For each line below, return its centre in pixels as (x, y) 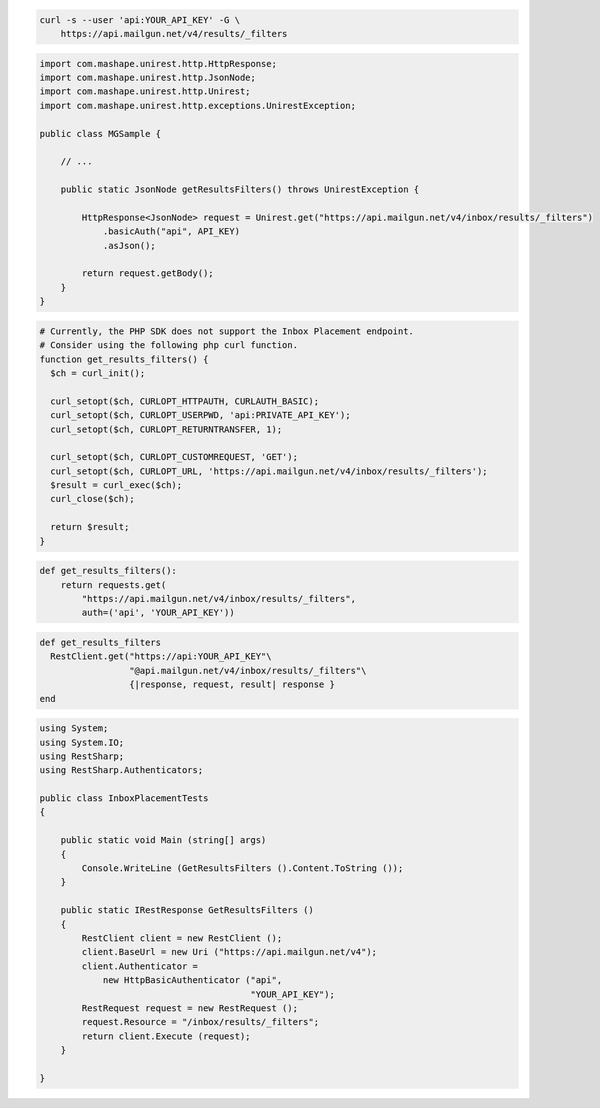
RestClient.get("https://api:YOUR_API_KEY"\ (161, 656)
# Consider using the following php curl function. (169, 345)
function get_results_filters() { (124, 359)
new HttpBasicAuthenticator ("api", (192, 980)
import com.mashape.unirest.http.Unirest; (145, 91)
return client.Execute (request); (166, 1036)
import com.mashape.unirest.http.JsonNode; (148, 77)
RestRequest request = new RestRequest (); (190, 1008)
